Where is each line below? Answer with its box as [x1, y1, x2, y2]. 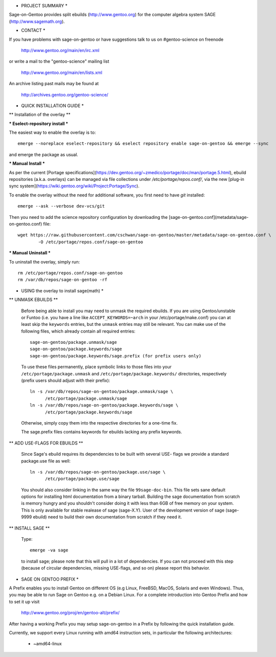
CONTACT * [21, 27, 46, 34]
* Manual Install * [9, 160, 45, 166]
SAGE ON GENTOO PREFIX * [21, 576, 79, 582]
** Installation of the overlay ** [9, 112, 70, 118]
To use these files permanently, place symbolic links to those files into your [21, 364, 172, 370]
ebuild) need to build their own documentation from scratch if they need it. [33, 514, 182, 520]
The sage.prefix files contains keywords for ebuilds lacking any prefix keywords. [21, 429, 182, 435]
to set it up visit [9, 599, 40, 604]
